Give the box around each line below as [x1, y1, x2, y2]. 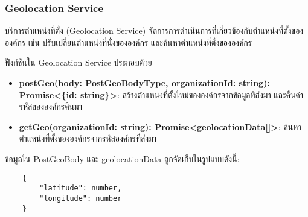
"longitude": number [39, 193, 122, 203]
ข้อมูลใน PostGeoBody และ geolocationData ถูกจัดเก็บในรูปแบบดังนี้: [5, 152, 240, 165]
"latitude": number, [39, 184, 122, 193]
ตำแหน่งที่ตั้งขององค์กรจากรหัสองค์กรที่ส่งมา [19, 132, 157, 145]
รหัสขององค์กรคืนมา [19, 100, 82, 113]
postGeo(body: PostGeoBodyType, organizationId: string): [19, 77, 270, 89]
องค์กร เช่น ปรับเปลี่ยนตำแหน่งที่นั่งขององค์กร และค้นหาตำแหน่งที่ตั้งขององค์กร [5, 36, 252, 48]
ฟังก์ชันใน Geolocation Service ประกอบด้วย [5, 56, 152, 69]
